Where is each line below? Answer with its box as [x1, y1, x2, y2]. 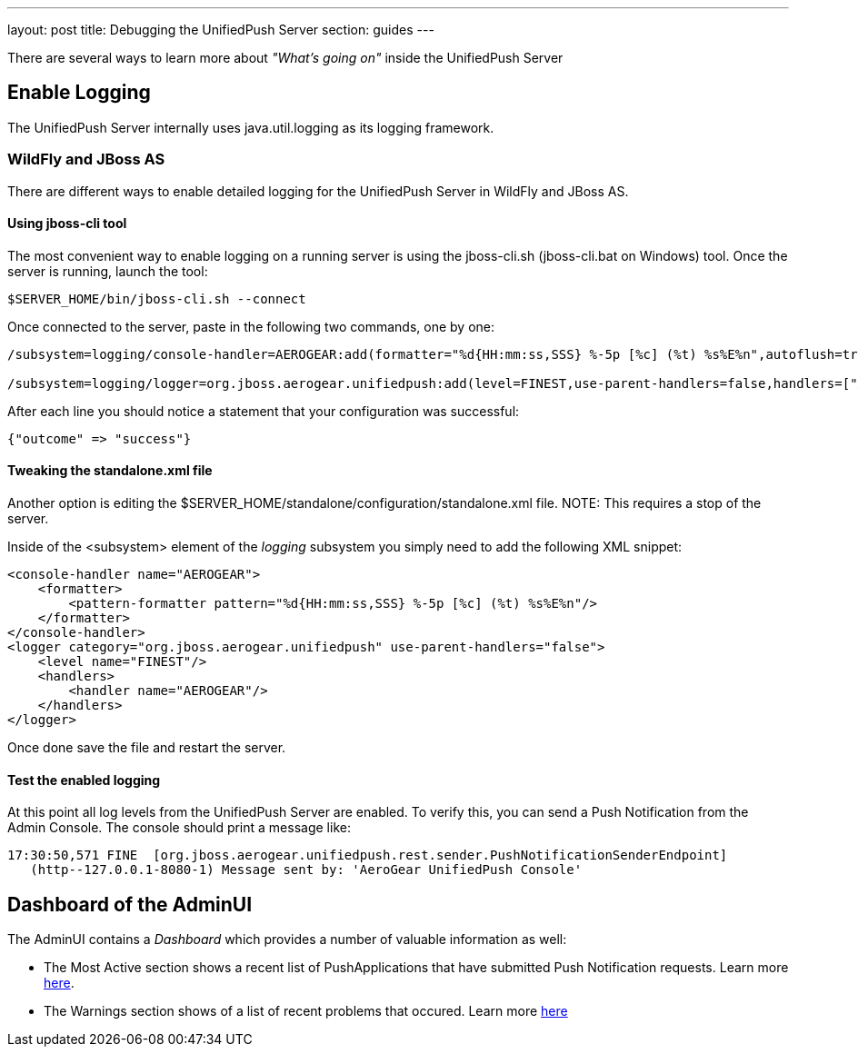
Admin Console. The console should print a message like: [7, 820, 351, 836]
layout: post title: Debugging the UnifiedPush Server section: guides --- [7, 22, 434, 37]
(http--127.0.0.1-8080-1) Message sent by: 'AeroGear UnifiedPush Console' [30, 862, 583, 878]
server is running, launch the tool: [7, 263, 208, 279]
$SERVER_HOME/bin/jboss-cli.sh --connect [7, 291, 306, 306]
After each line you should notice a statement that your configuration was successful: [7, 403, 520, 419]
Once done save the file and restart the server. [7, 740, 286, 756]
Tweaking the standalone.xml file [7, 462, 213, 479]
